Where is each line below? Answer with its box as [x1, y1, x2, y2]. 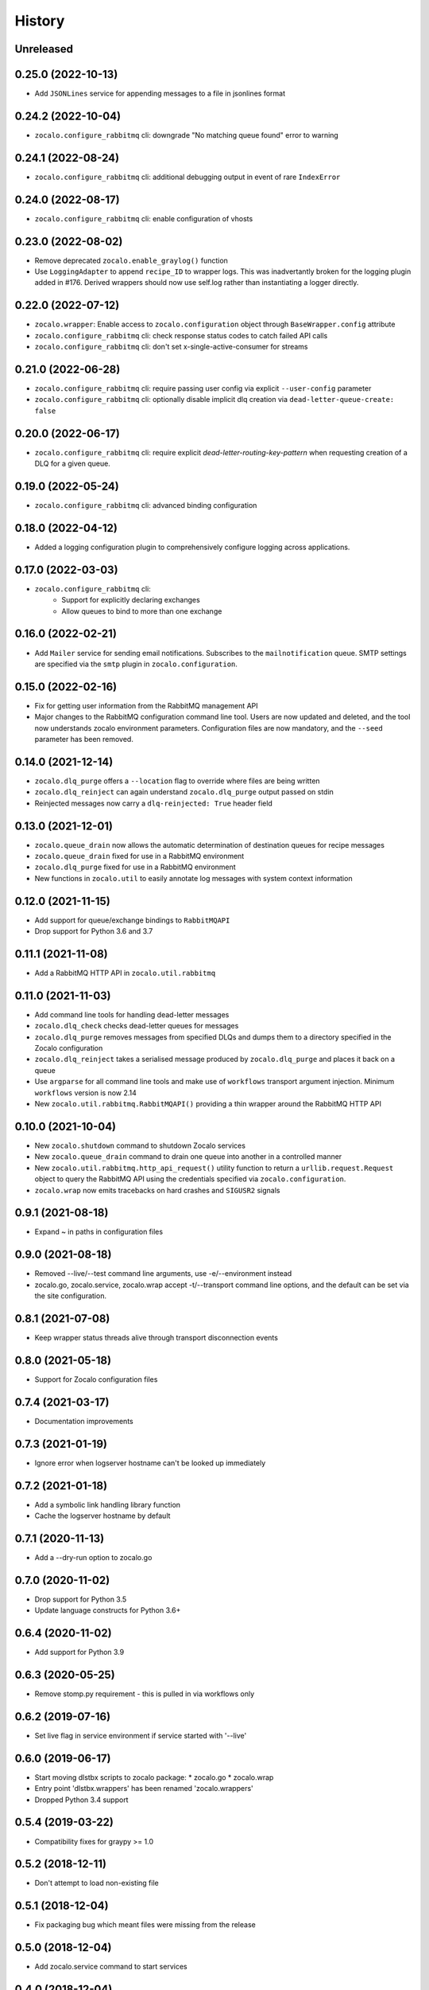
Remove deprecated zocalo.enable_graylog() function [34, 256, 228, 265]
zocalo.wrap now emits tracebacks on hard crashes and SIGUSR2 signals [34, 1185, 280, 1195]
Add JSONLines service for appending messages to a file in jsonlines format [34, 88, 286, 99]
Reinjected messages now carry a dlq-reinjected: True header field [34, 798, 273, 808]
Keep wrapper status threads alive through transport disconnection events [34, 1333, 278, 1342]
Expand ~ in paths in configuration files [34, 1227, 163, 1237]
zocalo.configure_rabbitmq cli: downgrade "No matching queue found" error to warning [34, 130, 339, 139]
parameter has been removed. [34, 735, 134, 744]
